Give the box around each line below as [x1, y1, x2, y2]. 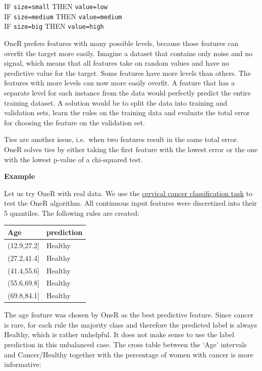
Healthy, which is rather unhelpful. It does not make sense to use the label [4, 329, 234, 340]
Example [4, 171, 35, 181]
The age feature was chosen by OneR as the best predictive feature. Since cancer [4, 309, 254, 320]
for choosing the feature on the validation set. [4, 117, 145, 127]
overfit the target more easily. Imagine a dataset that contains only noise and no [4, 48, 252, 58]
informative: [4, 359, 41, 369]
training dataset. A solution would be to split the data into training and [4, 97, 228, 108]
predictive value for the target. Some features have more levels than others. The [4, 67, 251, 78]
